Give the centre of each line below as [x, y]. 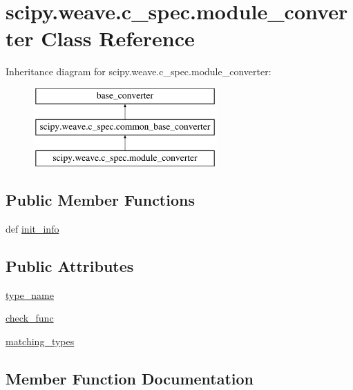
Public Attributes [70, 266]
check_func [30, 318]
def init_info [32, 229]
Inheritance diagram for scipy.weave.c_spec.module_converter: [139, 71]
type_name [30, 294]
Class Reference [118, 38]
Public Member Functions [100, 200]
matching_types [40, 341]
